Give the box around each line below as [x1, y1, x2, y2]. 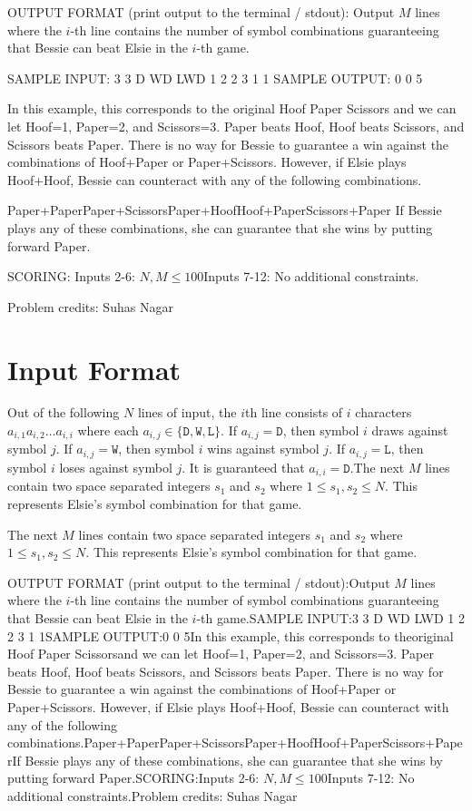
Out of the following [7, 403, 120, 422]
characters [355, 403, 412, 422]
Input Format [7, 350, 182, 387]
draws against [371, 421, 448, 440]
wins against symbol [207, 439, 320, 458]
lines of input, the [137, 403, 237, 422]
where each [77, 421, 139, 440]
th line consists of [244, 403, 343, 422]
